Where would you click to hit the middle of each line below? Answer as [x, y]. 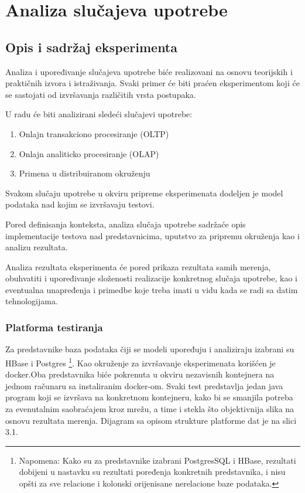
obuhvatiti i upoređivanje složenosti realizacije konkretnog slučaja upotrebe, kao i [151, 278]
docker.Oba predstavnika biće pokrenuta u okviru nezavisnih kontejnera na [140, 374]
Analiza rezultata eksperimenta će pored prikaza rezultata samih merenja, [138, 266]
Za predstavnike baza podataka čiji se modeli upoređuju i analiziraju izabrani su [150, 349]
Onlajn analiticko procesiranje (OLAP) [89, 153]
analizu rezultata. [37, 247]
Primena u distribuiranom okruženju [85, 173]
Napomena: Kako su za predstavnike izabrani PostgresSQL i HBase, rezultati [157, 460]
